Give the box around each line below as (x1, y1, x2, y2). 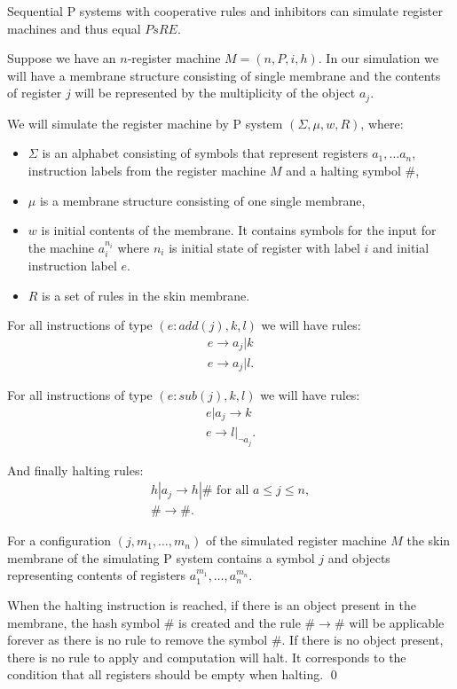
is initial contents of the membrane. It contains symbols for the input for (41, 221, 437, 239)
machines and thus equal (7, 19, 141, 37)
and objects (327, 548, 390, 567)
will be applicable (349, 613, 445, 631)
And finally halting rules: (7, 460, 144, 479)
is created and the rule (178, 613, 301, 631)
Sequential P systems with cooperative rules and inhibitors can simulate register (7, 2, 443, 20)
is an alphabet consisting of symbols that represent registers (42, 144, 368, 162)
